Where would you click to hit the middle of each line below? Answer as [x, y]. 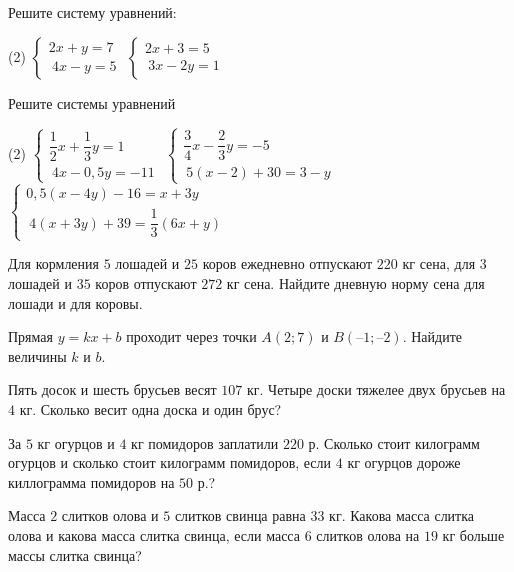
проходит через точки [191, 336]
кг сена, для [439, 263]
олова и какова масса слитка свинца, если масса [154, 534]
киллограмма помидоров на [91, 481]
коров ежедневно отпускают [287, 263]
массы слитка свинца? [75, 554]
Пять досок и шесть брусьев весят [112, 389]
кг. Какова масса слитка [402, 515]
